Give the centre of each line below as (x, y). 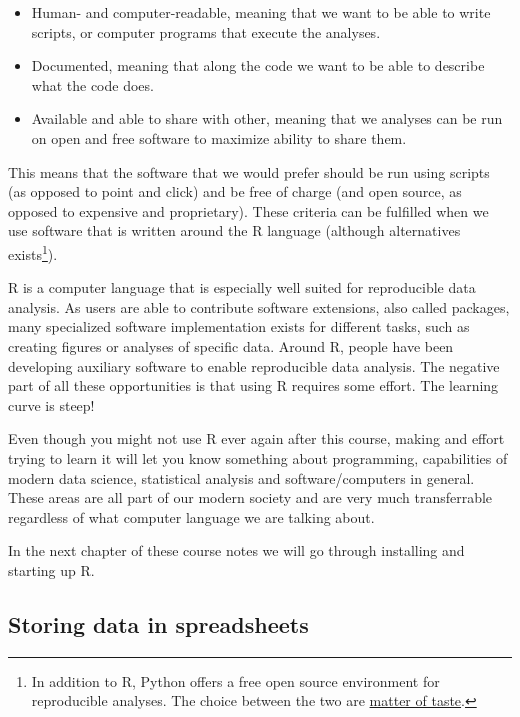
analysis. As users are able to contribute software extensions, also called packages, (259, 306)
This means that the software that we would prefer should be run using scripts (249, 171)
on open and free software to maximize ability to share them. (219, 137)
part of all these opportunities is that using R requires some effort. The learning (253, 385)
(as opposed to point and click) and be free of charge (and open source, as (235, 191)
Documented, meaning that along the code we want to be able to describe (258, 65)
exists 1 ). (33, 252)
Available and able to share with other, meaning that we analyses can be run (267, 118)
